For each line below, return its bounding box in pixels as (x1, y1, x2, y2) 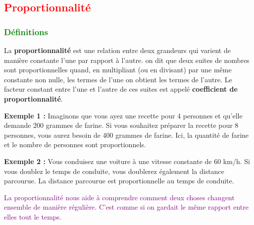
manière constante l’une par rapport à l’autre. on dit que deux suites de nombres (4, 55, 250, 65)
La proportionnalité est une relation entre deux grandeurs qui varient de (4, 45, 231, 55)
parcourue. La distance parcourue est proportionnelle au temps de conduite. (4, 175, 234, 186)
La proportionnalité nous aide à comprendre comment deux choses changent (4, 192, 235, 202)
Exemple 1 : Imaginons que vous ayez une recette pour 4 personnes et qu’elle (4, 110, 243, 120)
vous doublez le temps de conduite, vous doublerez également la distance (4, 166, 224, 176)
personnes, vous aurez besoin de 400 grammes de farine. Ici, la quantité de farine (4, 129, 249, 140)
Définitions (4, 25, 48, 38)
